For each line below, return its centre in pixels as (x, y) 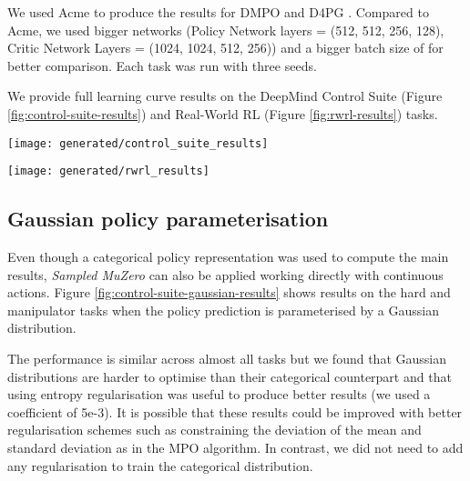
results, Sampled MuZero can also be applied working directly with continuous (225, 274)
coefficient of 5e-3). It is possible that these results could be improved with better (235, 411)
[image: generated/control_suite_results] (138, 143)
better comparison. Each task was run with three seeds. (162, 65)
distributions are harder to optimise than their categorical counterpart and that (230, 376)
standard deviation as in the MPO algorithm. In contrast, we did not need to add (235, 448)
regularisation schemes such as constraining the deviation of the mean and (215, 430)
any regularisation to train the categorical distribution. (160, 465)
